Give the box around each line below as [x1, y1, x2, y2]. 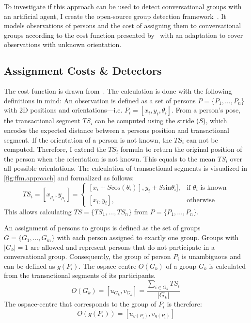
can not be [186, 134, 218, 145]
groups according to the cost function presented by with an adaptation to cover [4, 30, 243, 40]
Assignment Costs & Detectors [4, 63, 162, 78]
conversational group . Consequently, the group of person [4, 251, 171, 261]
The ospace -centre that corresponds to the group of [4, 299, 157, 309]
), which [203, 115, 227, 126]
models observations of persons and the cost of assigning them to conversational [4, 20, 241, 31]
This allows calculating [4, 206, 72, 216]
